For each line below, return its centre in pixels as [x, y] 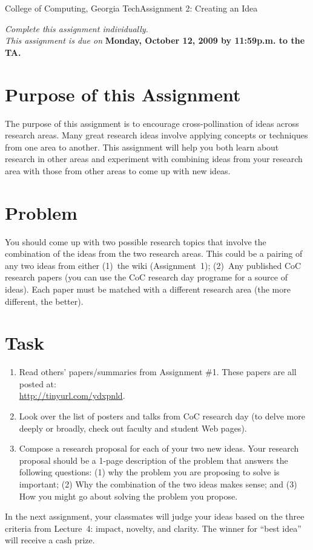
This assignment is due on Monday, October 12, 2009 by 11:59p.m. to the [155, 40]
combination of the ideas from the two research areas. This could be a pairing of [154, 253]
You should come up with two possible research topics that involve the [136, 241]
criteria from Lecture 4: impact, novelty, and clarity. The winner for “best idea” [153, 528]
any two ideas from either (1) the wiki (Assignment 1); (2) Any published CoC [153, 265]
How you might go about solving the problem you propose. [128, 496]
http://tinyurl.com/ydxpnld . [72, 396]
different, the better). [44, 301]
